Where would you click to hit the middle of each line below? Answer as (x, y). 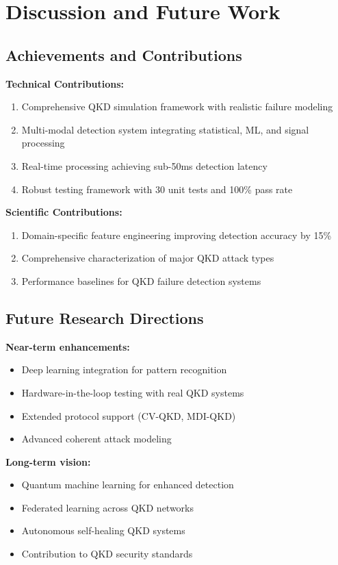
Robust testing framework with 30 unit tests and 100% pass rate (157, 189)
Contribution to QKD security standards (107, 554)
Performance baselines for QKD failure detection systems (141, 280)
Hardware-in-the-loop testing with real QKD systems (133, 392)
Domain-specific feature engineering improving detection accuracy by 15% (177, 235)
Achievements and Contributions (124, 54)
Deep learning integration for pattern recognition (124, 369)
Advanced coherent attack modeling (96, 439)
